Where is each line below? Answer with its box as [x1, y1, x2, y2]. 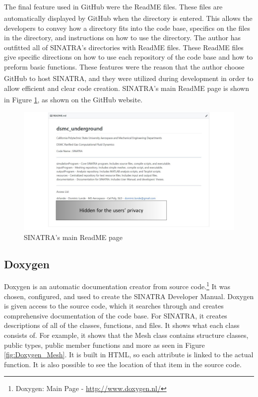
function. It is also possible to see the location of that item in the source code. [4, 359, 242, 369]
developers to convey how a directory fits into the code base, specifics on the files [4, 22, 250, 33]
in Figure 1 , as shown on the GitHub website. [4, 94, 143, 104]
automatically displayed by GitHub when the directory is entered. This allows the [4, 12, 253, 23]
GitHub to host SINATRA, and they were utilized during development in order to [4, 73, 254, 83]
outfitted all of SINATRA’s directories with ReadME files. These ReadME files [4, 42, 244, 52]
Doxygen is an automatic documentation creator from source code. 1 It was [4, 280, 230, 292]
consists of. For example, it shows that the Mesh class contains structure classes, [4, 330, 249, 340]
